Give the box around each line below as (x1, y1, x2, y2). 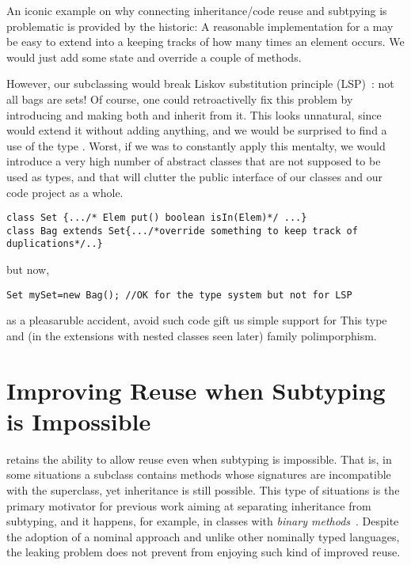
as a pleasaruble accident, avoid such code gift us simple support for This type (6, 312, 387, 328)
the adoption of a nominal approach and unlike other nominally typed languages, (6, 528, 400, 544)
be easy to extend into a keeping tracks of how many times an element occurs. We (6, 33, 405, 50)
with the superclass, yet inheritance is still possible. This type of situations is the (6, 482, 400, 499)
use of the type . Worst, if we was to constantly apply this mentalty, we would (6, 137, 386, 154)
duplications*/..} (6, 238, 103, 250)
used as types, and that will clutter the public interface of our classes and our (6, 168, 383, 184)
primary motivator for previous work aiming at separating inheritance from (6, 497, 371, 514)
